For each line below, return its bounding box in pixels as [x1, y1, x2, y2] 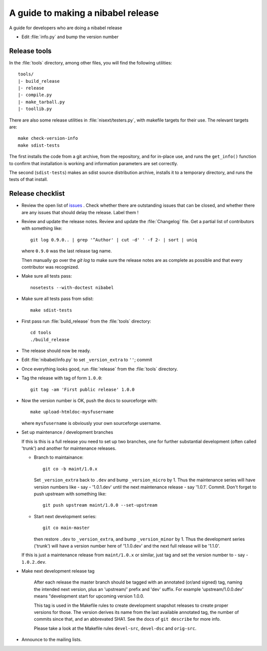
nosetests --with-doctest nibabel [30, 285, 114, 290]
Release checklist [9, 189, 65, 198]
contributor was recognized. [21, 264, 79, 270]
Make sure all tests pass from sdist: [21, 296, 94, 302]
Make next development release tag [21, 568, 95, 574]
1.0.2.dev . [21, 559, 46, 565]
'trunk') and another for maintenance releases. [21, 445, 116, 451]
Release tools [9, 47, 52, 55]
